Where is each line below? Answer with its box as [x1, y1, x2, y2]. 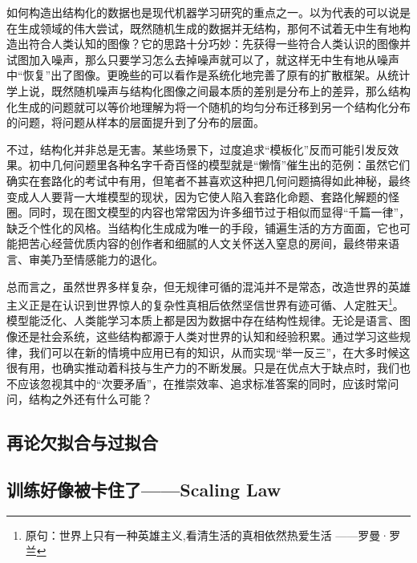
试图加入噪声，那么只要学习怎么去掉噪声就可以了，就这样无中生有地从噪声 [6, 51, 399, 67]
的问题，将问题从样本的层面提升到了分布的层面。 [6, 114, 265, 131]
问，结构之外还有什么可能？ [6, 391, 152, 407]
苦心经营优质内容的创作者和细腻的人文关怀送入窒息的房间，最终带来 [28, 235, 388, 252]
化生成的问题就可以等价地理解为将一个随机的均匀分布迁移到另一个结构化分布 [6, 98, 411, 115]
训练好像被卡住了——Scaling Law [6, 477, 281, 502]
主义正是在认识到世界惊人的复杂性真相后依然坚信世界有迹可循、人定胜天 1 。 [6, 294, 404, 313]
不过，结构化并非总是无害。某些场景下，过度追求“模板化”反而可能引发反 [6, 140, 388, 157]
